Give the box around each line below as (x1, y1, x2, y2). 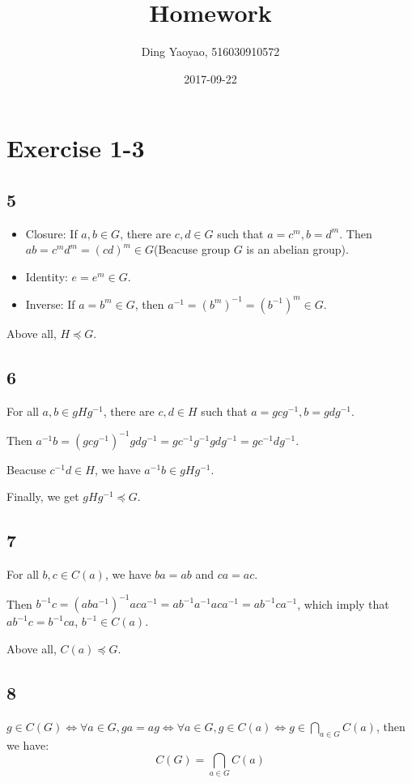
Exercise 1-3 (6, 131, 145, 165)
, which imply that (297, 595, 389, 612)
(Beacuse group (153, 241, 230, 258)
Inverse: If (25, 295, 75, 312)
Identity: (25, 267, 68, 285)
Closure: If (25, 225, 78, 242)
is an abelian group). (246, 241, 349, 258)
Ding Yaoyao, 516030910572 (141, 43, 280, 60)
